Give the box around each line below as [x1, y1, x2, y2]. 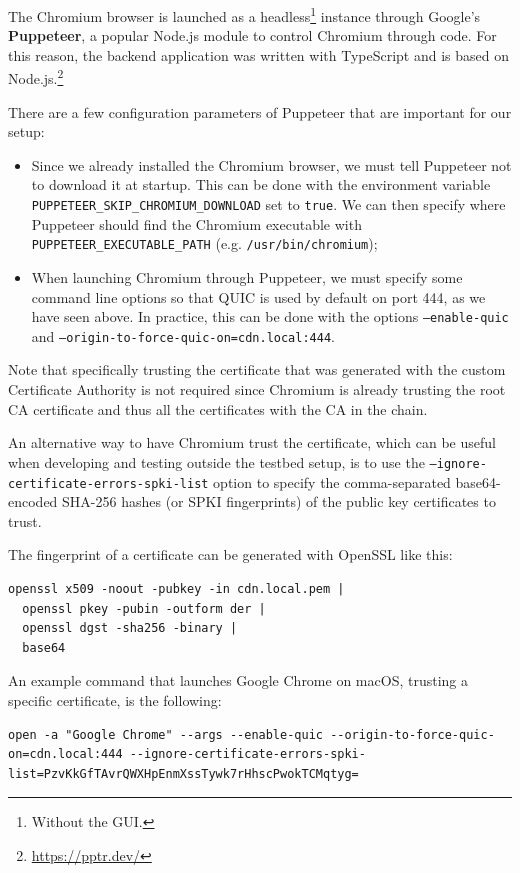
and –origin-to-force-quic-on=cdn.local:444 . [31, 325, 335, 346]
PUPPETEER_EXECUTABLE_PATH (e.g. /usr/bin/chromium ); [31, 233, 378, 254]
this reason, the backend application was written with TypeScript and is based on [8, 44, 510, 65]
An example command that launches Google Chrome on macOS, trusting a [8, 670, 468, 691]
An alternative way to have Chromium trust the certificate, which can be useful [8, 432, 496, 453]
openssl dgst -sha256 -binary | [22, 621, 238, 636]
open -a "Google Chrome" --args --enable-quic [8, 727, 323, 742]
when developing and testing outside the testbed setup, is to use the [8, 451, 425, 472]
